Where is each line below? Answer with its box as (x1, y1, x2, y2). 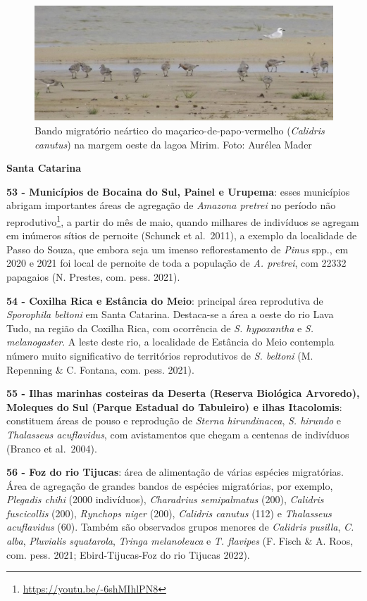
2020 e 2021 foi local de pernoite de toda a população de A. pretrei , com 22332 (6, 255, 347, 270)
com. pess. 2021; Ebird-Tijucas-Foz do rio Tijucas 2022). (6, 547, 250, 562)
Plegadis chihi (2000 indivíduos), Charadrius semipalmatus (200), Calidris (6, 492, 324, 507)
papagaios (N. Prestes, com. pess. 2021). (6, 269, 180, 284)
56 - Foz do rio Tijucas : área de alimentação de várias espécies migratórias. (6, 464, 344, 479)
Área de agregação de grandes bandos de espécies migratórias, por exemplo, (6, 478, 333, 493)
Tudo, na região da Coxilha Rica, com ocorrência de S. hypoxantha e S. (6, 320, 314, 335)
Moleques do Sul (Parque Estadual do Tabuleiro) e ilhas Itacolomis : (6, 399, 342, 414)
